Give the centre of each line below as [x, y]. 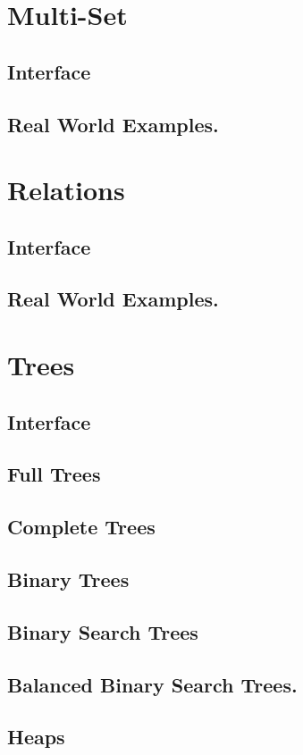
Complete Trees [81, 527]
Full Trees [54, 474]
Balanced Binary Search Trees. [152, 684]
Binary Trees [68, 579]
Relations [66, 190]
